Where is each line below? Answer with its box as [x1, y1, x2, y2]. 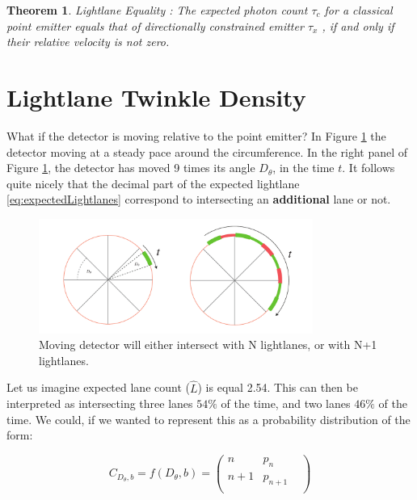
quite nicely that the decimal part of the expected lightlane [6, 174, 300, 191]
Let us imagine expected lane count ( [6, 379, 190, 396]
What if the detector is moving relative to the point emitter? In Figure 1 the [6, 127, 386, 144]
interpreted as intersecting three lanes [6, 395, 193, 412]
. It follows [342, 159, 395, 176]
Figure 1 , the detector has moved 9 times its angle [6, 159, 255, 176]
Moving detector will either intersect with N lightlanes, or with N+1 [39, 336, 377, 353]
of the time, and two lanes [221, 395, 351, 412]
